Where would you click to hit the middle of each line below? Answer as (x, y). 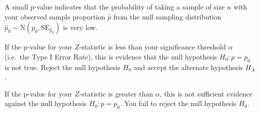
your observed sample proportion (55, 16)
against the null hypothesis (46, 103)
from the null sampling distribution (167, 16)
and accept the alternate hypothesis (188, 67)
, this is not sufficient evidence (206, 93)
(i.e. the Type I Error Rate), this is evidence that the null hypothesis (111, 56)
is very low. (80, 27)
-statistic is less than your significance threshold (152, 47)
